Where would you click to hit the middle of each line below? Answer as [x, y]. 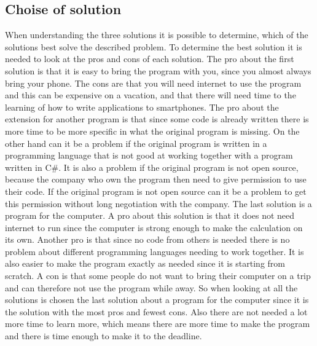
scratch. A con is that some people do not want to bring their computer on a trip [158, 276]
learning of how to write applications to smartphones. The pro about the [142, 107]
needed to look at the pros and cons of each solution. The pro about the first [150, 59]
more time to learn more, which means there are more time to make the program [158, 324]
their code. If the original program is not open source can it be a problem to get [156, 191]
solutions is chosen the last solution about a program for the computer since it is [157, 300]
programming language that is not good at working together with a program [149, 155]
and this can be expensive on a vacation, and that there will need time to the [151, 95]
